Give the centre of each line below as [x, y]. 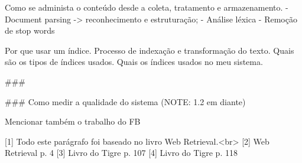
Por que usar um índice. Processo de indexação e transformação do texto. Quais [150, 50]
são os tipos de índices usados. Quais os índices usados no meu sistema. [134, 62]
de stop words [30, 30]
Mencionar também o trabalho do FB [73, 121]
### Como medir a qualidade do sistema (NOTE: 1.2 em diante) [125, 101]
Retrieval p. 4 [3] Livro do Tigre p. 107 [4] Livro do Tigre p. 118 [121, 153]
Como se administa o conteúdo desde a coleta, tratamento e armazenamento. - [147, 7]
